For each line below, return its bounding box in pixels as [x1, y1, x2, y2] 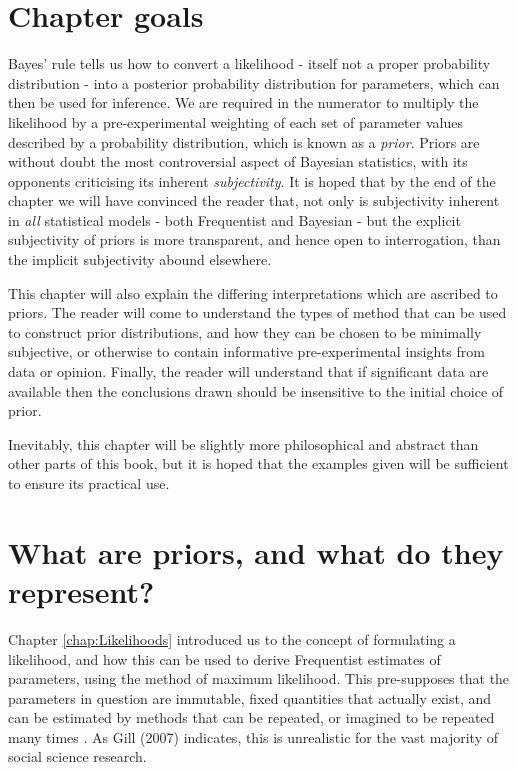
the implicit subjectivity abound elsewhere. [8, 249, 272, 270]
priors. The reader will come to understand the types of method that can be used [8, 302, 507, 323]
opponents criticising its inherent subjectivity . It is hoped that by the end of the [8, 170, 496, 191]
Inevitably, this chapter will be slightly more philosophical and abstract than [8, 433, 479, 454]
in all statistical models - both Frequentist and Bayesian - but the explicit [8, 209, 461, 230]
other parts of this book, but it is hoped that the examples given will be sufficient [8, 453, 509, 474]
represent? [8, 570, 155, 611]
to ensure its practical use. [8, 473, 170, 493]
